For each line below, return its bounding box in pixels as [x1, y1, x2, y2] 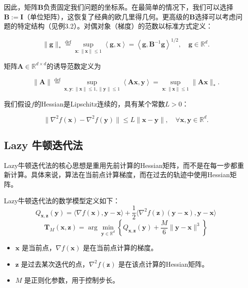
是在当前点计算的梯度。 [83, 243, 158, 253]
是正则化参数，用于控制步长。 [24, 275, 120, 285]
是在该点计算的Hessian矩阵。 [118, 258, 209, 269]
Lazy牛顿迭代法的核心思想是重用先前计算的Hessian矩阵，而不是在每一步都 [4, 160, 237, 170]
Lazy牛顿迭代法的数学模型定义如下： [4, 195, 120, 205]
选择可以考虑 [195, 11, 236, 21]
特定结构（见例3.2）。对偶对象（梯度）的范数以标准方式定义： [17, 21, 213, 31]
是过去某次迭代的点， [21, 258, 89, 269]
